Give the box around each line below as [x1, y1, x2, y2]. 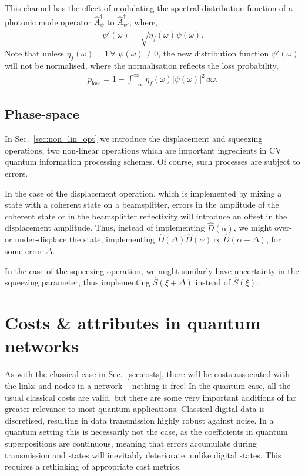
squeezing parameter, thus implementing [5, 276, 150, 288]
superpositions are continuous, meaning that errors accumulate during [5, 437, 257, 449]
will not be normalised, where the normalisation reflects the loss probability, [5, 59, 279, 72]
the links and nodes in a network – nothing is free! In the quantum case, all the [5, 379, 291, 391]
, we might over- [233, 221, 293, 234]
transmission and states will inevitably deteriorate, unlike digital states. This [5, 448, 281, 461]
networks [5, 334, 79, 358]
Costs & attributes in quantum [5, 311, 261, 335]
